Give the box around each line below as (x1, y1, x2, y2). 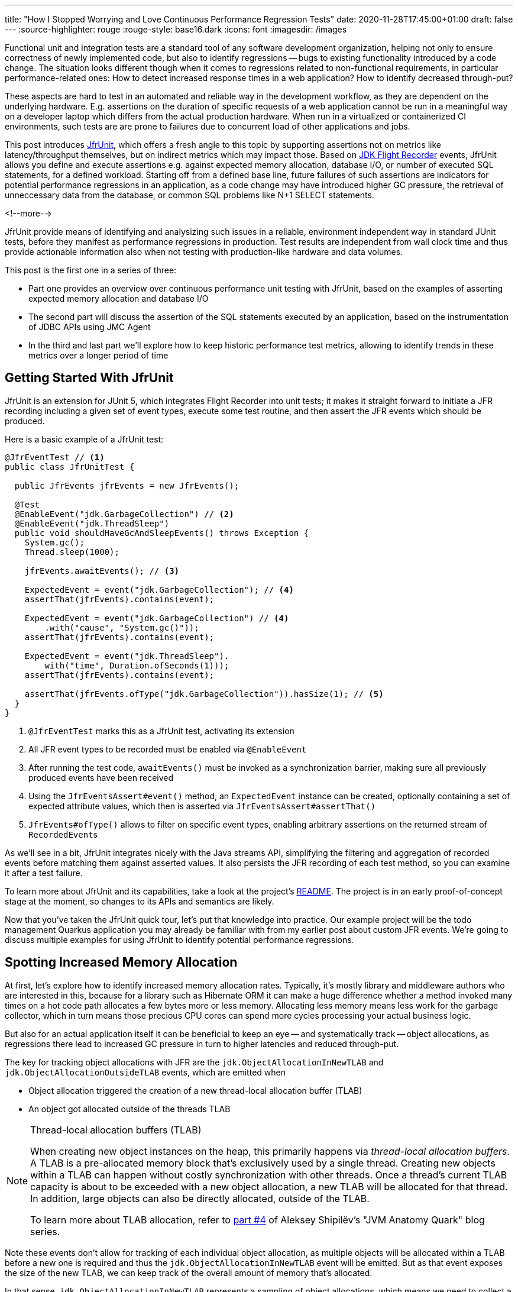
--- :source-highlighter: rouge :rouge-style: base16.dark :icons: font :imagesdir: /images (5, 24, 347, 34)
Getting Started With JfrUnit (5, 370, 174, 386)
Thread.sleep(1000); (24, 547, 119, 557)
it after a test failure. (5, 867, 83, 878)
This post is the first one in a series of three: (5, 265, 177, 275)
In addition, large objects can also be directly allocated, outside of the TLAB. (30, 1192, 370, 1204)
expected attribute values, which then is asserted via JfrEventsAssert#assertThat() (28, 800, 376, 811)
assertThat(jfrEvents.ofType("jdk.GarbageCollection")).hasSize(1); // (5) (24, 689, 384, 699)
